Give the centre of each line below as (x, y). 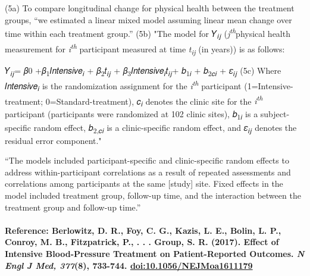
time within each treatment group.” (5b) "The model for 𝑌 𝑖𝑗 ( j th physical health (148, 33)
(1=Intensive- (269, 85)
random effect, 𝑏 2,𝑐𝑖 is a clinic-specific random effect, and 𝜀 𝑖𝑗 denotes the (165, 128)
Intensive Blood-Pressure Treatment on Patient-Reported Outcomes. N (155, 254)
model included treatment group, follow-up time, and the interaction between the (153, 195)
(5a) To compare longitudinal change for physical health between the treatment (150, 8)
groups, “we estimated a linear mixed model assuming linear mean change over (148, 19)
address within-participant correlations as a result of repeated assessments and (148, 172)
